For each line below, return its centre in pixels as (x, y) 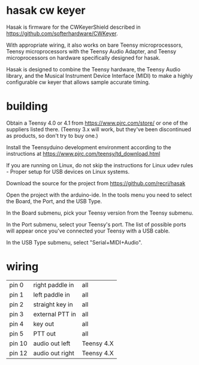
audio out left (52, 343)
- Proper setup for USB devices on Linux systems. (68, 171)
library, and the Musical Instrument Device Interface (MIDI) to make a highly (99, 76)
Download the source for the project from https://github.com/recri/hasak (96, 183)
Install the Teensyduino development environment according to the (89, 147)
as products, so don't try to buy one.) (52, 135)
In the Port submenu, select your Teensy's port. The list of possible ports (96, 224)
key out (44, 324)
